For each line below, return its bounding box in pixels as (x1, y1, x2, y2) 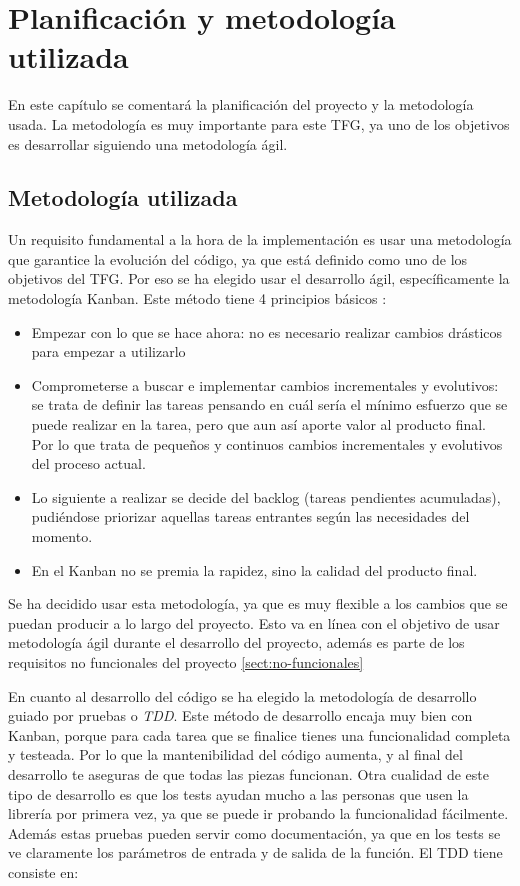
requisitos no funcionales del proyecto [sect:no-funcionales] (8, 651, 364, 672)
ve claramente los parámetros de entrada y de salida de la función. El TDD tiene (8, 842, 503, 863)
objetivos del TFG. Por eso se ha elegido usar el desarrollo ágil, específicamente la (8, 268, 510, 289)
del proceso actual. (31, 453, 146, 474)
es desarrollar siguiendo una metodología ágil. (8, 133, 288, 154)
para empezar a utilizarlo (31, 341, 186, 362)
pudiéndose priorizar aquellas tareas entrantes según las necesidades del (31, 506, 470, 527)
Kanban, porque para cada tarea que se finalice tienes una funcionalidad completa (8, 724, 511, 745)
